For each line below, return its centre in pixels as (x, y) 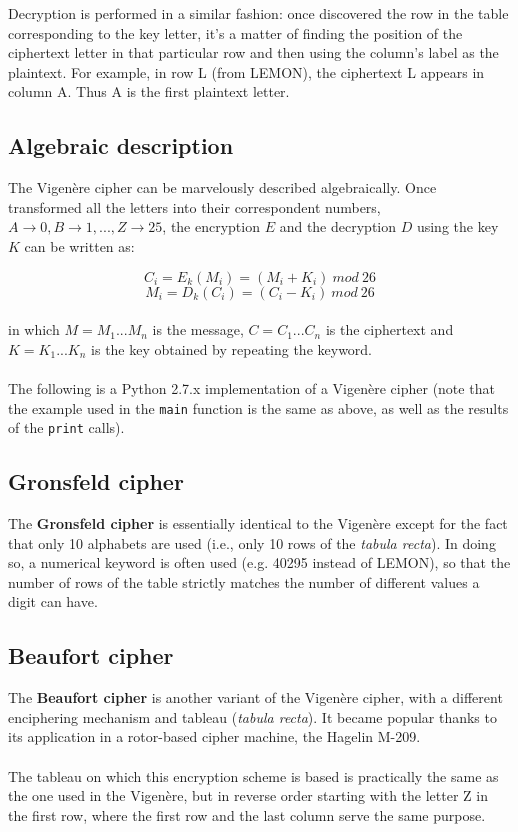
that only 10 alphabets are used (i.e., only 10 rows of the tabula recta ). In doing (252, 542)
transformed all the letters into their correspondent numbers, (194, 206)
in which (34, 329)
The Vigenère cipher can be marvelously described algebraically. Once (222, 187)
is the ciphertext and (389, 329)
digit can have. (53, 601)
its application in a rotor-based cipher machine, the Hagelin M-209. (214, 736)
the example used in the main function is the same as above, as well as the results (258, 407)
